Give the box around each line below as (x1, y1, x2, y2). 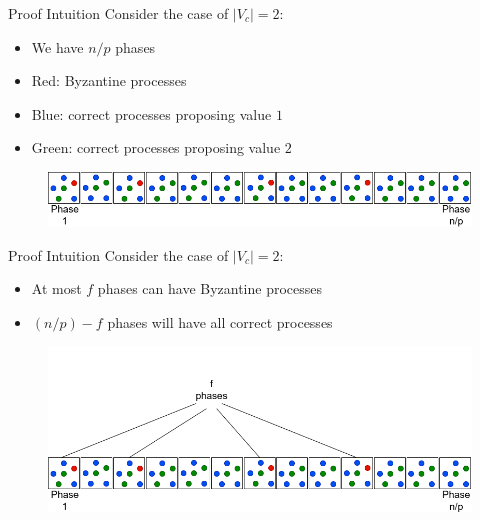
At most (31, 278, 82, 299)
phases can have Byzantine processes (97, 278, 323, 299)
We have (31, 36, 84, 57)
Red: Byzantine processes (31, 70, 187, 91)
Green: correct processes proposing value (31, 137, 281, 158)
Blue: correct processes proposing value (31, 103, 272, 124)
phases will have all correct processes (107, 311, 333, 332)
